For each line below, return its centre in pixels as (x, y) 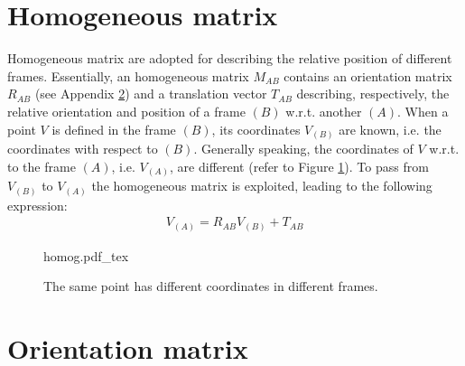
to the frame (42, 166)
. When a (423, 111)
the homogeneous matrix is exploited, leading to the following (262, 186)
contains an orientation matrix (368, 75)
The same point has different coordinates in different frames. (211, 286)
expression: (37, 205)
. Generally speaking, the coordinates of (303, 149)
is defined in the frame (114, 129)
